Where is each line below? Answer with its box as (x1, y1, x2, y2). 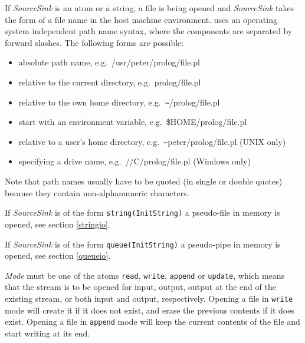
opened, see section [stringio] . (5, 217, 110, 230)
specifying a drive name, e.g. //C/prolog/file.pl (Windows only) (18, 155, 251, 167)
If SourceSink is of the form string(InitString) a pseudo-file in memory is (5, 206, 280, 219)
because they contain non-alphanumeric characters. (5, 186, 189, 199)
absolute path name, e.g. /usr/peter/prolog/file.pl (18, 56, 200, 68)
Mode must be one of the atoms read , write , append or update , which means (5, 269, 285, 281)
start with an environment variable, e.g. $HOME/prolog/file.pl (18, 116, 247, 128)
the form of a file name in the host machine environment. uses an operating (5, 13, 277, 25)
